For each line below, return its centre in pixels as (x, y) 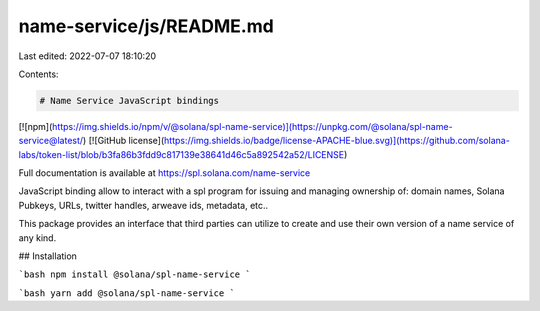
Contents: (38, 74)
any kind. (37, 237)
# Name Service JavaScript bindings (129, 100)
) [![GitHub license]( (123, 141)
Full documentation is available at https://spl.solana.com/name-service (164, 173)
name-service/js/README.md (146, 26)
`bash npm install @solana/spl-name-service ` (134, 274)
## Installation (47, 256)
